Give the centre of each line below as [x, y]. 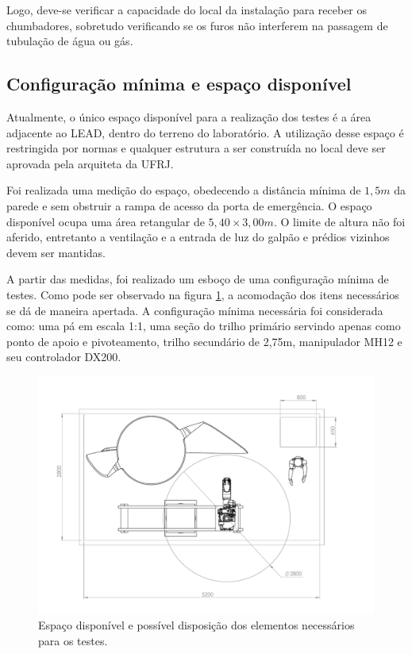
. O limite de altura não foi [339, 221]
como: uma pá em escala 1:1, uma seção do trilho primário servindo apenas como [204, 326]
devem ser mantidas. [56, 252]
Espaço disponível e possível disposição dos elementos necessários [196, 625]
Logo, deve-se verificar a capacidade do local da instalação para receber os [187, 10]
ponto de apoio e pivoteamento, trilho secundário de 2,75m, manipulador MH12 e [204, 341]
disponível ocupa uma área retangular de [106, 221]
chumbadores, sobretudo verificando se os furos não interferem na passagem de [197, 25]
